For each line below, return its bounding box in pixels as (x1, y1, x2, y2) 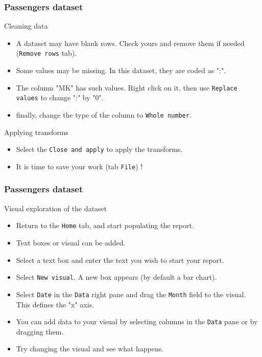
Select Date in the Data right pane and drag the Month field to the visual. (16, 288, 246, 299)
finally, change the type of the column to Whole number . (16, 109, 192, 120)
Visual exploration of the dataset (4, 203, 107, 213)
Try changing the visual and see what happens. (16, 343, 164, 354)
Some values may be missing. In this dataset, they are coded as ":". (16, 65, 226, 76)
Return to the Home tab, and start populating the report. (16, 220, 194, 231)
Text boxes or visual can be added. (16, 237, 126, 248)
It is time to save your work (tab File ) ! (16, 161, 143, 171)
